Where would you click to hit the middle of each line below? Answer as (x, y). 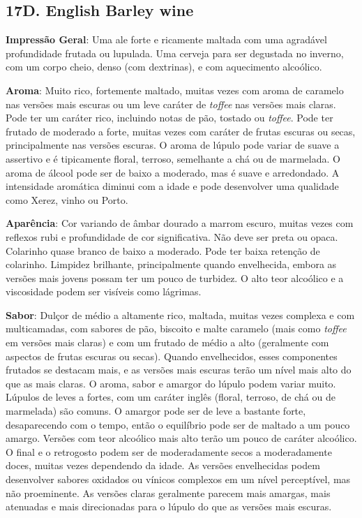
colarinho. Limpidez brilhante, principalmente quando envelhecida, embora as (171, 264)
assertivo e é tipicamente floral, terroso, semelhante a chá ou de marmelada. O (173, 158)
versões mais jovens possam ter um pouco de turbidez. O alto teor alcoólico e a (175, 277)
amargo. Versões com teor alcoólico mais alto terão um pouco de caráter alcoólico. (181, 438)
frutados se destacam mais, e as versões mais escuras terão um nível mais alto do (179, 370)
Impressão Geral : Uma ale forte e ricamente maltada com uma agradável (166, 39)
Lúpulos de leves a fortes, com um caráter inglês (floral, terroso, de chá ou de (171, 397)
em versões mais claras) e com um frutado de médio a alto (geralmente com (167, 342)
